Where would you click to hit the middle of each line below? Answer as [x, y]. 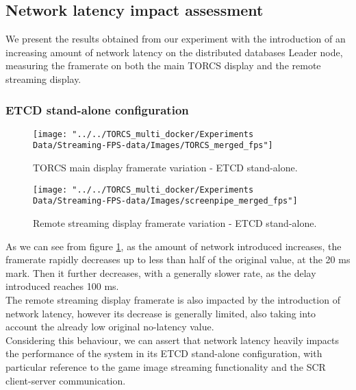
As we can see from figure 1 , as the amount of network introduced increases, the [174, 246]
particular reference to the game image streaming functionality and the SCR [166, 366]
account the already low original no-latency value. [110, 327]
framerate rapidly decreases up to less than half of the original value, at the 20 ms [178, 259]
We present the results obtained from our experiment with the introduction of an [176, 39]
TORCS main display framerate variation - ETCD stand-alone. [165, 168]
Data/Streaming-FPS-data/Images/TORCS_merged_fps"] [153, 146]
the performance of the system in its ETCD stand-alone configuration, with [164, 353]
